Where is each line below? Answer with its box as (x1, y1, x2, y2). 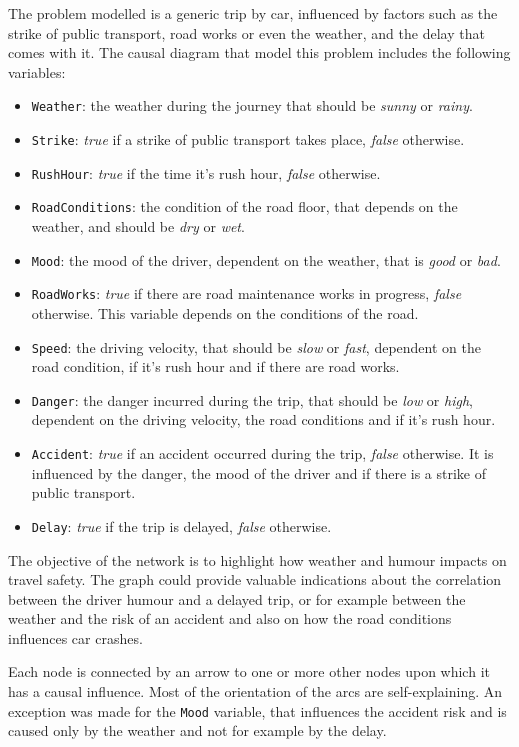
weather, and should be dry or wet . (31, 216, 245, 236)
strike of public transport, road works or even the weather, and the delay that (8, 22, 485, 43)
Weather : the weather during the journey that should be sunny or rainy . (31, 95, 473, 116)
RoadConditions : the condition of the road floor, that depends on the (31, 196, 458, 217)
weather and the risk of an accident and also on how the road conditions (8, 608, 452, 629)
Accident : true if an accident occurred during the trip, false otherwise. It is (31, 443, 494, 463)
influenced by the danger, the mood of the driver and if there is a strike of (31, 462, 486, 483)
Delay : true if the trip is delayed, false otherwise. (31, 515, 332, 536)
